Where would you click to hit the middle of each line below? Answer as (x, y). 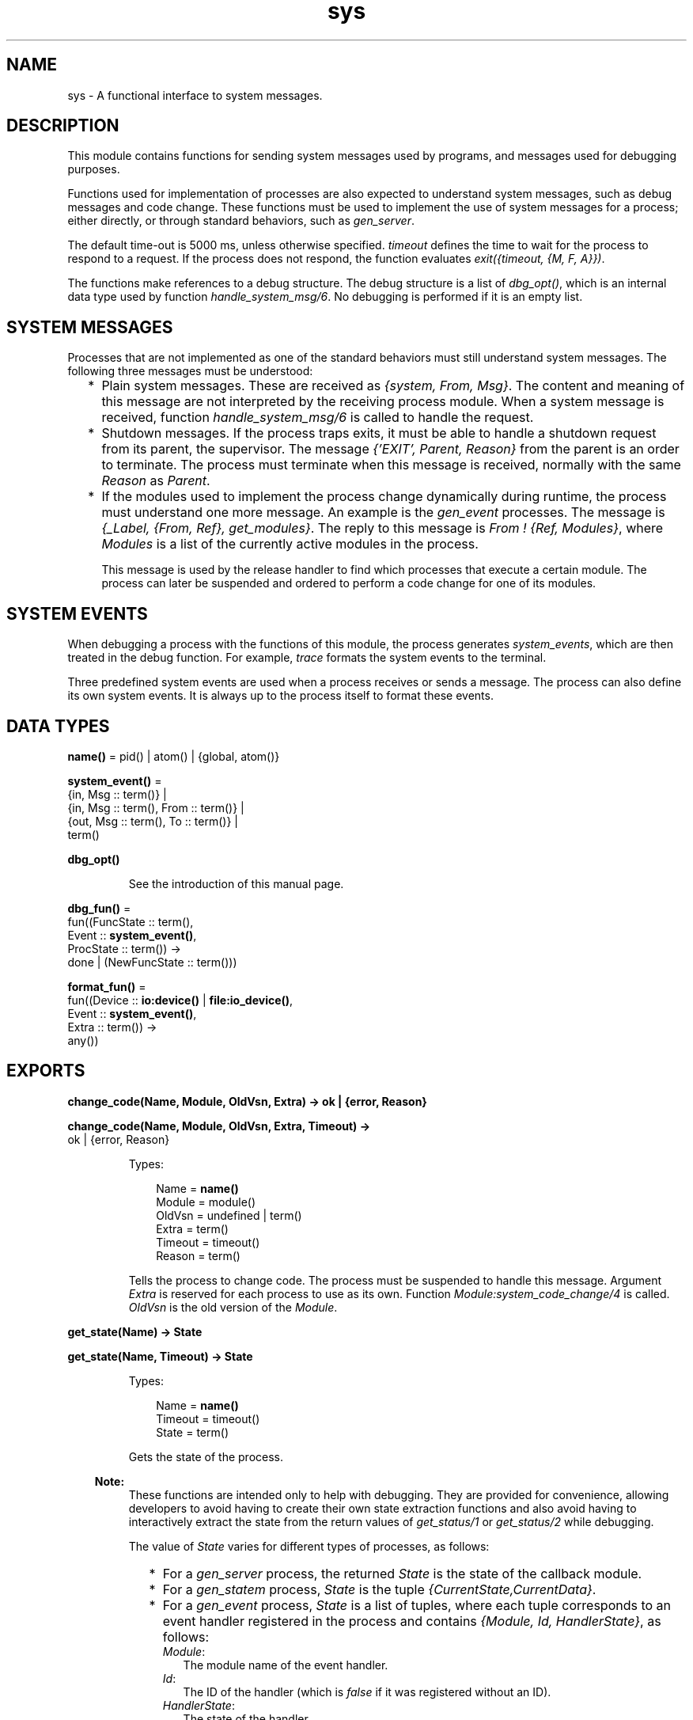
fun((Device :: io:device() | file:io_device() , (180, 1000)
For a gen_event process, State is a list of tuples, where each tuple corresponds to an (417, 1605)
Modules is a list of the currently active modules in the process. (290, 544)
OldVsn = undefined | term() (229, 1215)
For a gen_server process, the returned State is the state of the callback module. (402, 1573)
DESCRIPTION (63, 126)
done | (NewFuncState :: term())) (152, 962)
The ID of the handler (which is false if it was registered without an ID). (367, 1692)
